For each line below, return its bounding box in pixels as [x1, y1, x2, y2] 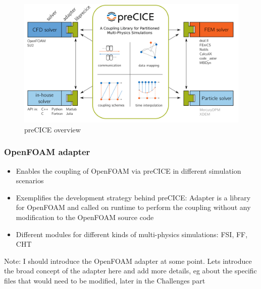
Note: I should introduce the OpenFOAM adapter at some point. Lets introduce [4, 255, 252, 266]
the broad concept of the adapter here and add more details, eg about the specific [4, 265, 257, 276]
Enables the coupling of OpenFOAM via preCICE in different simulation [16, 165, 241, 176]
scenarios [16, 175, 44, 186]
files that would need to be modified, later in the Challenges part [4, 275, 205, 285]
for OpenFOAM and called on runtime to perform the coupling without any [16, 202, 251, 212]
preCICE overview [24, 124, 81, 134]
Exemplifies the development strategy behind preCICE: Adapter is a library [16, 192, 251, 202]
